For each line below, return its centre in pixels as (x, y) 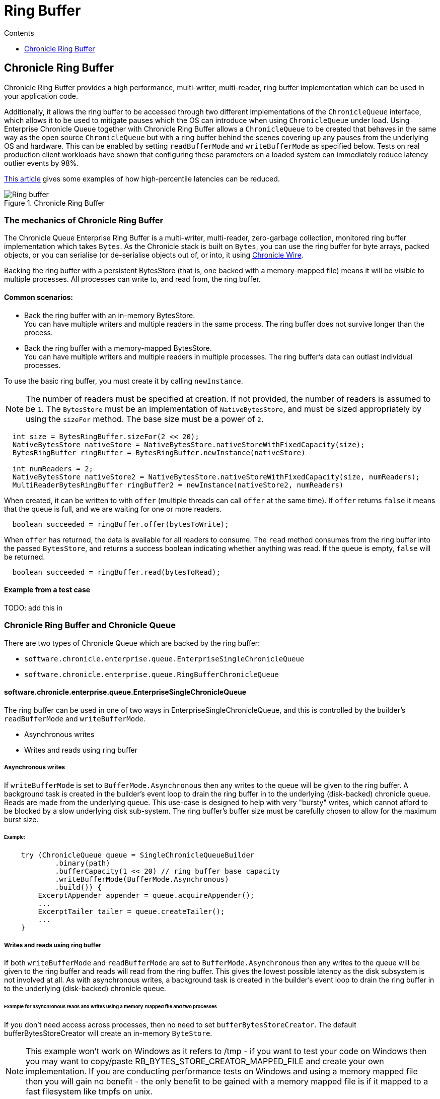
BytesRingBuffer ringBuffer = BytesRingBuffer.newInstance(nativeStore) (159, 452)
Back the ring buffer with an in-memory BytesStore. (110, 315)
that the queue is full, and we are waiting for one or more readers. (113, 509)
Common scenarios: (39, 297)
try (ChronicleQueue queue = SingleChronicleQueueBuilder (138, 855)
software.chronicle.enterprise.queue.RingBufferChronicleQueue (152, 674)
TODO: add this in (33, 607)
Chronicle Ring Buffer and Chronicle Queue (90, 625)
